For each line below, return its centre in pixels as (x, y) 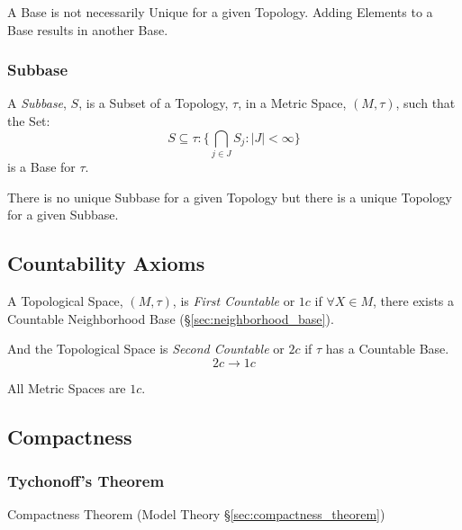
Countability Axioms (106, 263)
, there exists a (414, 300)
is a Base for (41, 166)
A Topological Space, (65, 300)
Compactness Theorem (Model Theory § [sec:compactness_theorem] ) (196, 514)
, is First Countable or (234, 300)
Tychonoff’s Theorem (86, 480)
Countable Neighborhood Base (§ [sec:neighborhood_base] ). (171, 318)
